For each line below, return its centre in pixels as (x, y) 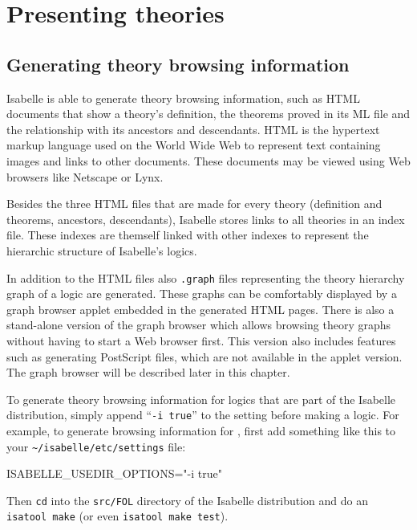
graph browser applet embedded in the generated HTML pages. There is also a (200, 309)
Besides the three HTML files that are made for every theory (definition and (194, 204)
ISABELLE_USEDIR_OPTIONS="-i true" (114, 473)
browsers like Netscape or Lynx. (85, 176)
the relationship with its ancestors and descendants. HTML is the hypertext (193, 129)
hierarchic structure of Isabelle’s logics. (102, 250)
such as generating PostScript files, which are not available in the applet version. (204, 356)
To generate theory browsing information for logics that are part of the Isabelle (201, 399)
